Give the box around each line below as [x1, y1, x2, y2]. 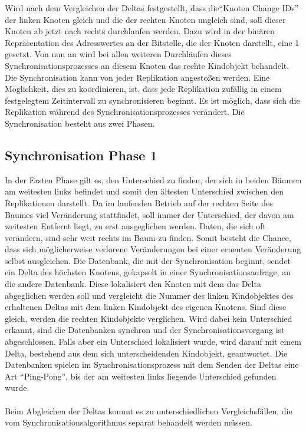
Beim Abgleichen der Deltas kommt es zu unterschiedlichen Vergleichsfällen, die [5, 404, 292, 417]
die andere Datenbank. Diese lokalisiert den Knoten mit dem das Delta [5, 278, 261, 290]
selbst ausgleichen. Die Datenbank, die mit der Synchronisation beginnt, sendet [5, 254, 291, 266]
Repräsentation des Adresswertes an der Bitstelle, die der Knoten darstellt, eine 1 [5, 36, 300, 48]
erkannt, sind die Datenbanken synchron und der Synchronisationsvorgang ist [5, 324, 285, 336]
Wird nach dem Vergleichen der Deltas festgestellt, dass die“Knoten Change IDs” [5, 2, 299, 14]
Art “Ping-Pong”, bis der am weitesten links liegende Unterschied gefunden [5, 370, 277, 382]
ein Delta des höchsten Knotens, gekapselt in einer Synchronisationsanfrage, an [5, 266, 291, 278]
